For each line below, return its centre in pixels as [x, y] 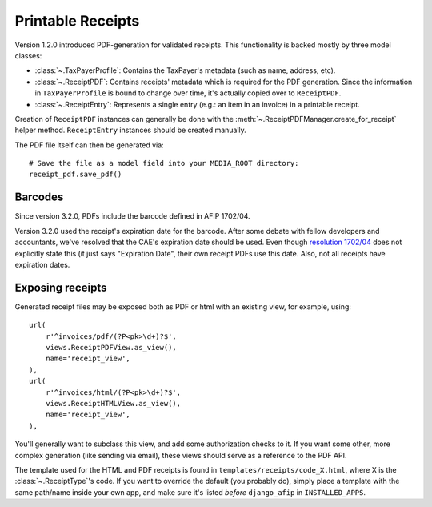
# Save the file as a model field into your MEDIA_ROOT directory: [164, 163]
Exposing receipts [61, 287]
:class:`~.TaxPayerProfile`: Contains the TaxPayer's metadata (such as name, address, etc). [185, 70]
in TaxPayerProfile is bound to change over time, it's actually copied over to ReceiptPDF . [188, 93]
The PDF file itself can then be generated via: [89, 145]
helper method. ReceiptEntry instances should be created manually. [131, 130]
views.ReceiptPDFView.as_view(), [111, 347]
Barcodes [39, 197]
